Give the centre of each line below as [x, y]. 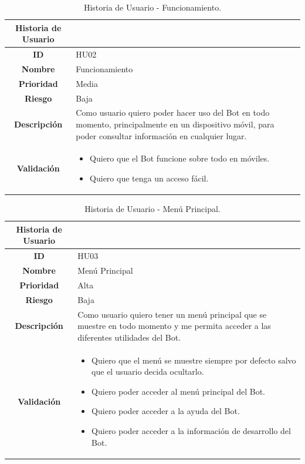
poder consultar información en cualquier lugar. [161, 135]
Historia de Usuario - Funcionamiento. [152, 7]
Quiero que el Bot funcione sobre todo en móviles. [180, 158]
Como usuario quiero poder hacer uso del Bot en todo [173, 112]
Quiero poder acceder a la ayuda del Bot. [166, 411]
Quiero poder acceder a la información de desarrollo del [191, 430]
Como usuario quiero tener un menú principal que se [172, 314]
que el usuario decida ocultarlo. [148, 371]
